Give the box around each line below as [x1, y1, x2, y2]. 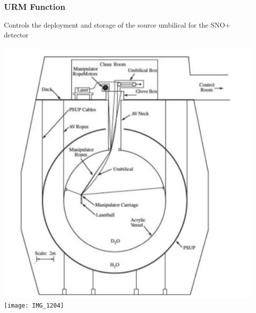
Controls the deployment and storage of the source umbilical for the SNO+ [4, 20, 231, 30]
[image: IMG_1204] [4, 302, 64, 310]
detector [4, 29, 29, 39]
